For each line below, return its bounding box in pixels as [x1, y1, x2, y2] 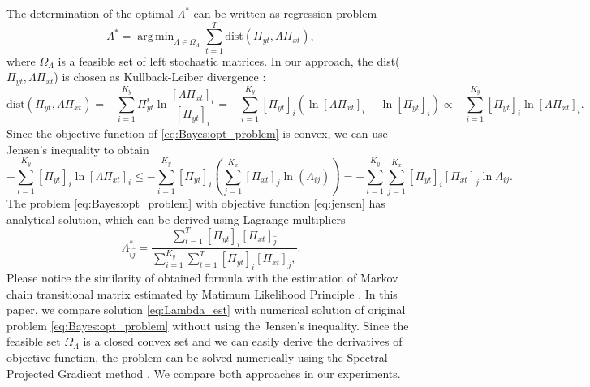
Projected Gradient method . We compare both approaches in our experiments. [6, 364, 401, 381]
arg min [137, 31, 174, 43]
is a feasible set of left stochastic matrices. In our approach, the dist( [58, 52, 400, 69]
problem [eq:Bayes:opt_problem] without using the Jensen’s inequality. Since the [6, 316, 409, 333]
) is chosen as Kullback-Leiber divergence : [54, 68, 266, 85]
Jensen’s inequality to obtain [6, 140, 149, 157]
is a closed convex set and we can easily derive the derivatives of [83, 333, 403, 350]
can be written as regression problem [193, 5, 377, 21]
